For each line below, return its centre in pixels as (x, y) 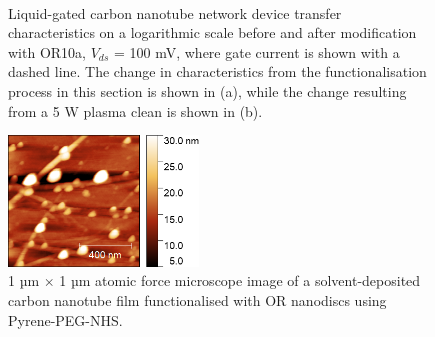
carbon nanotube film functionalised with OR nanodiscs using (197, 299)
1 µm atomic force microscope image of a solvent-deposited (240, 280)
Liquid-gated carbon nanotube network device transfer (175, 12)
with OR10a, (47, 51)
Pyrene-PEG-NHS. (65, 319)
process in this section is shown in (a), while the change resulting (207, 90)
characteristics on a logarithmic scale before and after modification (212, 32)
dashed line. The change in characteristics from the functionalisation (217, 71)
